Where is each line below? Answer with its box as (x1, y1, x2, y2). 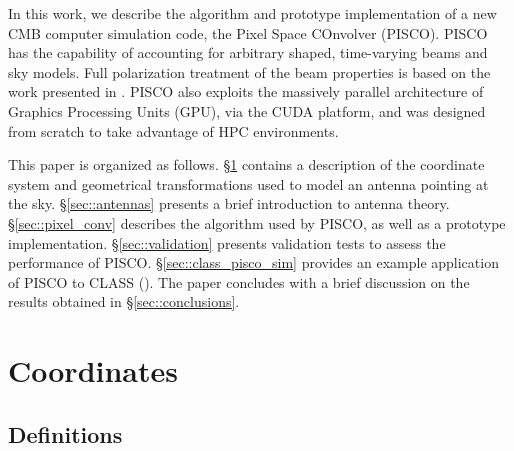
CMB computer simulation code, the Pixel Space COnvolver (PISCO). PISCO (8, 22, 488, 43)
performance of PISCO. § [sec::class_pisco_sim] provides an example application (8, 252, 499, 273)
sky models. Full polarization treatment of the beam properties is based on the (8, 61, 491, 82)
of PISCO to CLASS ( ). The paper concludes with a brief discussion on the (8, 271, 470, 292)
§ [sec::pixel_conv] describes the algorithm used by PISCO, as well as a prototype (8, 212, 506, 233)
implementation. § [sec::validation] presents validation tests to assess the (8, 232, 446, 253)
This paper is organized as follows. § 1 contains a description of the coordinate (8, 154, 485, 175)
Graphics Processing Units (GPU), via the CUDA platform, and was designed (8, 100, 486, 121)
